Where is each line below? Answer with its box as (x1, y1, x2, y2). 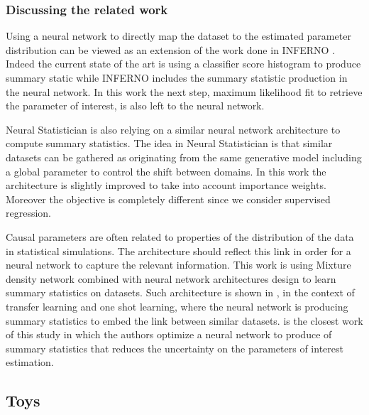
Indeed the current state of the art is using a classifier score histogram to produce (6, 56, 361, 71)
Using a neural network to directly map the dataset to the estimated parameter (6, 28, 351, 43)
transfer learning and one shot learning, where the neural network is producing (6, 298, 348, 313)
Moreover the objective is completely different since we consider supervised (6, 191, 331, 206)
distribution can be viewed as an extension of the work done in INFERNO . (6, 42, 336, 57)
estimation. (6, 355, 54, 370)
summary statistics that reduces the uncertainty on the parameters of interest (6, 340, 343, 355)
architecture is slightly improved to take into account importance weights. (6, 178, 326, 193)
